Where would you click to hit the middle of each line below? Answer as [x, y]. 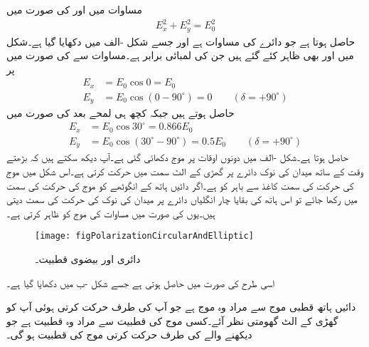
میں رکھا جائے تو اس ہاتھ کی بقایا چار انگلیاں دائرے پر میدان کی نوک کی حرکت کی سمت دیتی [182, 199]
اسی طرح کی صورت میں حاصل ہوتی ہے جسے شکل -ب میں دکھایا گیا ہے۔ [140, 283]
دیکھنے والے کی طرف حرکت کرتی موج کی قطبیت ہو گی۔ [129, 335]
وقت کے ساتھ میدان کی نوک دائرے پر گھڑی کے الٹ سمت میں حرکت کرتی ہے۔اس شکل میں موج [185, 171]
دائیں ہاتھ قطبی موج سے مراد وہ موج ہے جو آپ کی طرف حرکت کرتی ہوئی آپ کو [181, 307]
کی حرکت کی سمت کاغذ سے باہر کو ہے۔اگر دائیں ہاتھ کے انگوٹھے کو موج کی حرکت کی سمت [180, 185]
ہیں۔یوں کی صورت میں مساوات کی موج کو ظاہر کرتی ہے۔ [111, 213]
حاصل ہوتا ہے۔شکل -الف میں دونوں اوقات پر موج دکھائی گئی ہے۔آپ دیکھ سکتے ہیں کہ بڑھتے [177, 157]
